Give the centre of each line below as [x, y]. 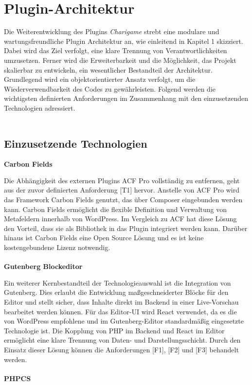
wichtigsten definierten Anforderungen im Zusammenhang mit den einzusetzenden [126, 98]
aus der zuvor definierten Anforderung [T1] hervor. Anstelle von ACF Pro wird [122, 190]
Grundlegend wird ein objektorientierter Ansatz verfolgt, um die [100, 79]
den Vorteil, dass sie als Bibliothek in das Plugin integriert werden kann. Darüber [126, 228]
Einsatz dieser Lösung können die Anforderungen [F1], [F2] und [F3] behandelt [121, 349]
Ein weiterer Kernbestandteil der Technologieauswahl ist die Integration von [117, 282]
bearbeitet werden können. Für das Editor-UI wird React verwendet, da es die [120, 311]
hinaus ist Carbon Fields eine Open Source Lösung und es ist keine [104, 238]
